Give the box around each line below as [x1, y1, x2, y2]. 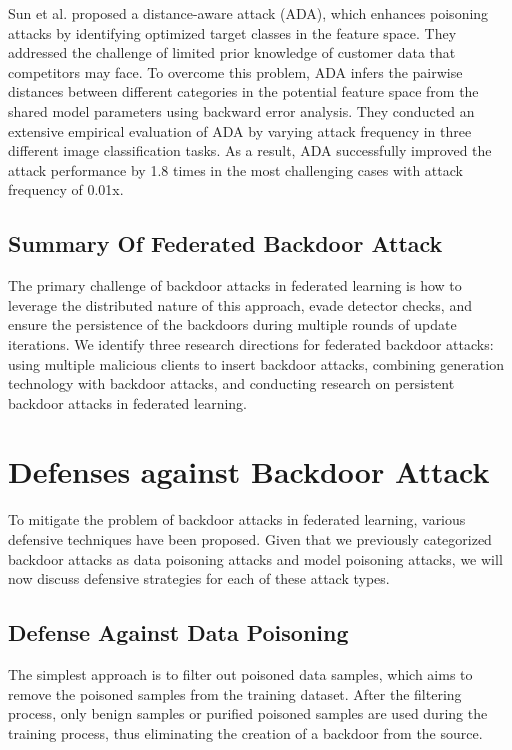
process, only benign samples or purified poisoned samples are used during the [8, 703, 488, 724]
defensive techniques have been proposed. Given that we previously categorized [8, 529, 492, 550]
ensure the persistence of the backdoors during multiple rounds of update [8, 314, 457, 335]
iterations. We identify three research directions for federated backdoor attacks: [8, 333, 494, 354]
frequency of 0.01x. [8, 179, 124, 200]
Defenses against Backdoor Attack [8, 451, 490, 492]
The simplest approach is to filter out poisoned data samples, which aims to [8, 664, 473, 684]
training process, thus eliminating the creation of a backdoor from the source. [8, 722, 483, 743]
